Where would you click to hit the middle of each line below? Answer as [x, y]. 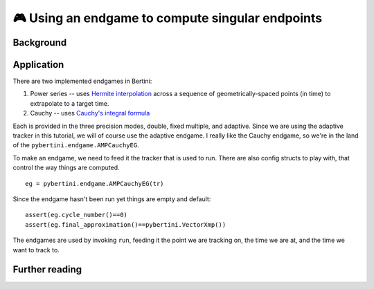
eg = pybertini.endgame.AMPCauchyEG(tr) [95, 184]
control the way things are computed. [66, 168]
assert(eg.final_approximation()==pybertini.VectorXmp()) [126, 224]
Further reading [47, 270]
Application [38, 65]
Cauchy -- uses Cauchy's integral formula [90, 113]
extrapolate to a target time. [70, 103]
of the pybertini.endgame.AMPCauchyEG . [76, 145]
